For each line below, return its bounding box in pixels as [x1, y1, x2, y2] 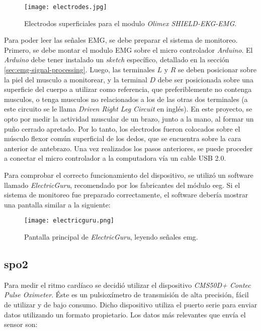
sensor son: [4, 319, 38, 329]
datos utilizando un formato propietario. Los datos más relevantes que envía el [4, 309, 246, 319]
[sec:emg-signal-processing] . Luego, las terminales [4, 64, 155, 75]
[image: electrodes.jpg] [24, 4, 107, 11]
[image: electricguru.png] [24, 217, 114, 225]
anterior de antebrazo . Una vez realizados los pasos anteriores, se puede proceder [4, 143, 253, 153]
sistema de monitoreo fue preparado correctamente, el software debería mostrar [4, 189, 248, 200]
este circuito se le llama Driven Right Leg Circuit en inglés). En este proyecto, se [4, 103, 252, 114]
